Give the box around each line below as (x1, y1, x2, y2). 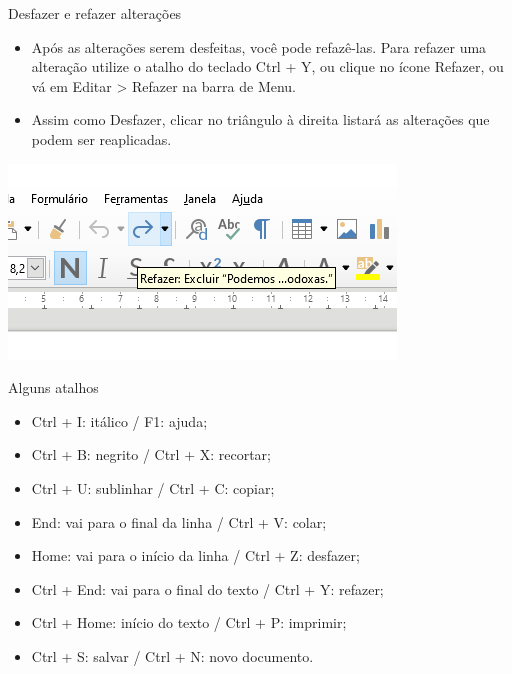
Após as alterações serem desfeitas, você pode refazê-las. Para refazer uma (31, 36, 487, 57)
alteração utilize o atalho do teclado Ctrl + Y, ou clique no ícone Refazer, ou (31, 56, 504, 77)
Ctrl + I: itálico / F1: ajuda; (31, 410, 208, 431)
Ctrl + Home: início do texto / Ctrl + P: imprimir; (31, 612, 347, 633)
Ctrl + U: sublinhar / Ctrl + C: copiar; (31, 477, 275, 498)
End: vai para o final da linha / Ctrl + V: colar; (31, 511, 327, 532)
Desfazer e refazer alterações (8, 3, 182, 23)
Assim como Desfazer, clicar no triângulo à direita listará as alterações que (31, 109, 490, 130)
